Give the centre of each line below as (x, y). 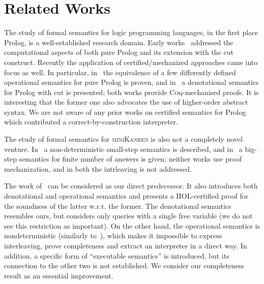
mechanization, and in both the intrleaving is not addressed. (98, 168)
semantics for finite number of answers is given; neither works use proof (130, 159)
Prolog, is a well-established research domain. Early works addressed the (119, 42)
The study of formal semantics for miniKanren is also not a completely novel (123, 139)
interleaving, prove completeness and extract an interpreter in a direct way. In (126, 245)
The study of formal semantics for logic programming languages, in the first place (131, 32)
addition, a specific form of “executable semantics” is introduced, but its (117, 255)
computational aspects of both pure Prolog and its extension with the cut (119, 52)
